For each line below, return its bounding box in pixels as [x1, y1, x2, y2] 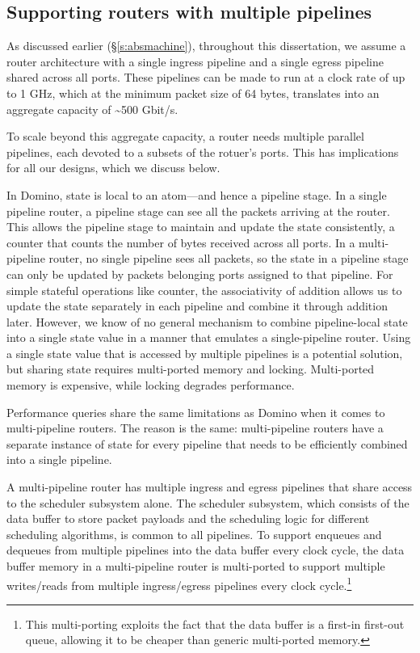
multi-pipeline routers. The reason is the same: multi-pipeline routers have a [6, 419, 384, 436]
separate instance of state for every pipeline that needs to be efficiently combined [6, 435, 408, 452]
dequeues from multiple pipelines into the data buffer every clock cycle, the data [6, 541, 405, 558]
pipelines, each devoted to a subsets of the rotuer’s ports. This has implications [6, 143, 399, 160]
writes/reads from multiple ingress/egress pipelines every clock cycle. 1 [6, 574, 352, 593]
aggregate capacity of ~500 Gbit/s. [6, 100, 178, 117]
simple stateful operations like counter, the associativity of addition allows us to [6, 281, 402, 298]
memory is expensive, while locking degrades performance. [6, 377, 295, 394]
